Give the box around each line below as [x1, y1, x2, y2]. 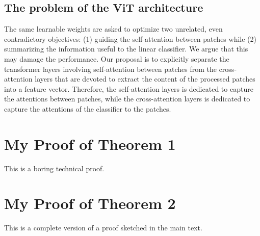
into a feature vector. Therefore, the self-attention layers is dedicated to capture [4, 83, 253, 94]
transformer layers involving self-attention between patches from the [4, 63, 217, 74]
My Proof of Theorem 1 [4, 133, 176, 154]
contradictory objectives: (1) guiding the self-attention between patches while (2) [4, 33, 256, 44]
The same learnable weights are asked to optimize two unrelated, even [4, 23, 223, 34]
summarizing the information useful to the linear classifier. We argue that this [4, 43, 248, 54]
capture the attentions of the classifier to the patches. [4, 103, 171, 114]
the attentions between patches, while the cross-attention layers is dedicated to [4, 93, 250, 104]
